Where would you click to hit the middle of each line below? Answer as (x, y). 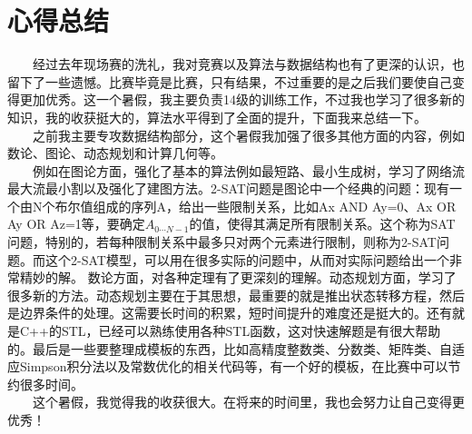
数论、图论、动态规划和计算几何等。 (115, 153)
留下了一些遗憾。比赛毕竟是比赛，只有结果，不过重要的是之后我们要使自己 (230, 81)
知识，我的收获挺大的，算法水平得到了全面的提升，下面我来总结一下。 (217, 117)
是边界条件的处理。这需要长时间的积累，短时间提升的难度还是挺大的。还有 (230, 313)
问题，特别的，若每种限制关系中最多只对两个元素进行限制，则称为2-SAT (222, 242)
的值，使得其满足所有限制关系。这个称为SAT (322, 224)
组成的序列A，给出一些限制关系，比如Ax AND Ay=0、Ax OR (275, 206)
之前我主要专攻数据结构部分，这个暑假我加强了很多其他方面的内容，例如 (248, 135)
